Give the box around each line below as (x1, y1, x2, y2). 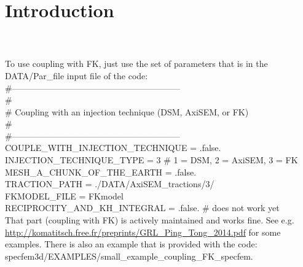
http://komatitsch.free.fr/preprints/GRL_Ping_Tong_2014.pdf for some (5, 225, 281, 238)
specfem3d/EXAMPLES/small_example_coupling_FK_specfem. (5, 249, 253, 262)
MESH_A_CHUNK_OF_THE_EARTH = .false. (5, 165, 197, 178)
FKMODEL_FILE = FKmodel (5, 189, 124, 202)
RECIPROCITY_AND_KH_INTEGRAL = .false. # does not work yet (5, 201, 280, 214)
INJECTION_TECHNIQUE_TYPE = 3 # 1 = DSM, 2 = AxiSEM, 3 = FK (5, 153, 298, 166)
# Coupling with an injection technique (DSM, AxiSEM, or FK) (5, 105, 249, 118)
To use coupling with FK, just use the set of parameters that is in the (5, 57, 268, 70)
